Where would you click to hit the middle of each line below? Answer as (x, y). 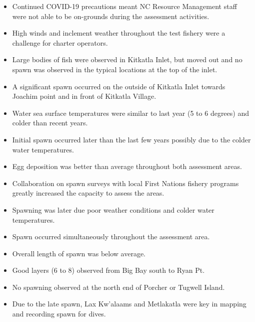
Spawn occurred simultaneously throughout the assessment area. (111, 236)
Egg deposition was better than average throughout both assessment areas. (127, 166)
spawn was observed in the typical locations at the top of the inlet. (115, 69)
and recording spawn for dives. (59, 314)
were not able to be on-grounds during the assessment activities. (111, 16)
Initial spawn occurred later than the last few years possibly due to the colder (131, 139)
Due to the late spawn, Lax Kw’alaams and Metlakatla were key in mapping (129, 304)
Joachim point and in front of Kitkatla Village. (84, 96)
